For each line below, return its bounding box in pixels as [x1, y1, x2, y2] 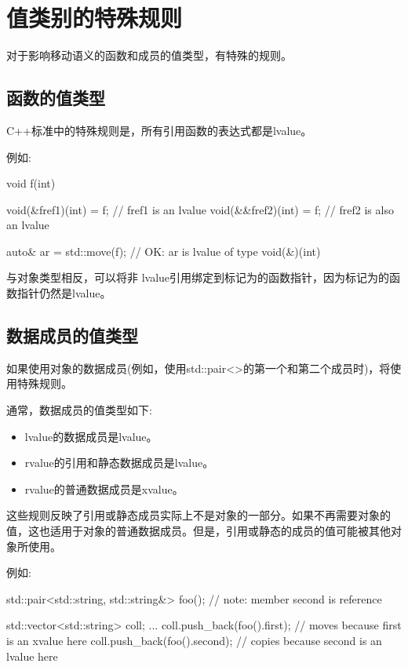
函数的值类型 [6, 86, 105, 110]
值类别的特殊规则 [6, 2, 183, 34]
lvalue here [6, 647, 58, 664]
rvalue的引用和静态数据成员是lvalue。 [24, 454, 214, 471]
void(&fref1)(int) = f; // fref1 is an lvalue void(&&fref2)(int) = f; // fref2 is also [6, 201, 394, 217]
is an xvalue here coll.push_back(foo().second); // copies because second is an [6, 632, 382, 648]
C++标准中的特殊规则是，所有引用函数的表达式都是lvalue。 [6, 122, 312, 138]
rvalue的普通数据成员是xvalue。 [24, 480, 184, 497]
